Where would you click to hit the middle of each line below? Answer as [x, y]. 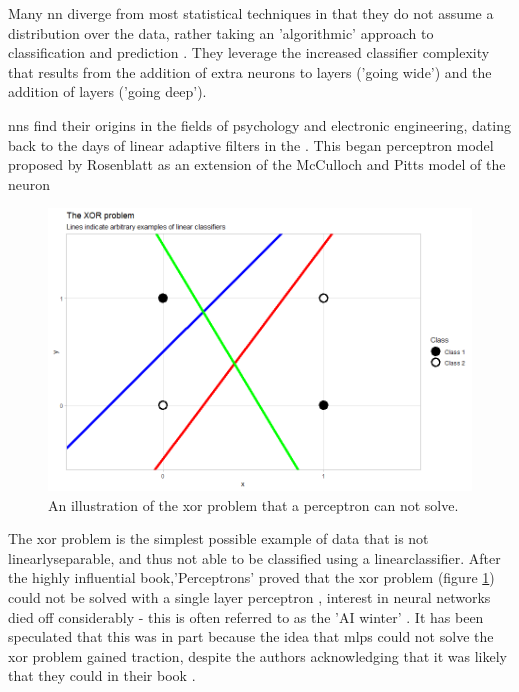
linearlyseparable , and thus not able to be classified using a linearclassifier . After [254, 557]
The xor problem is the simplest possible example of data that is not [218, 538]
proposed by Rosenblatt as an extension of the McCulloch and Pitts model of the [257, 164]
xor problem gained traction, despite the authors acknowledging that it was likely [257, 655]
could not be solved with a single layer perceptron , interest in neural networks [249, 596]
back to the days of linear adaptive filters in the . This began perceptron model [251, 144]
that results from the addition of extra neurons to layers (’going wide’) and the [250, 71]
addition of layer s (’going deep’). [107, 91]
